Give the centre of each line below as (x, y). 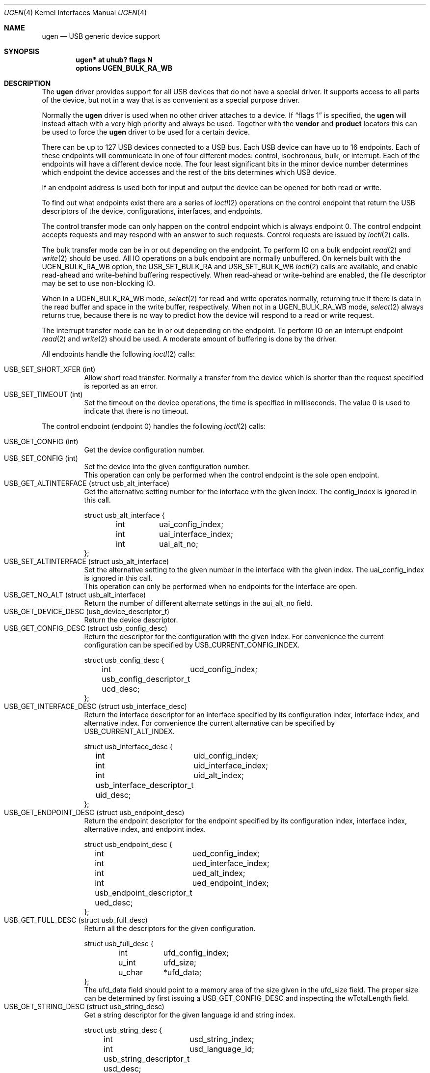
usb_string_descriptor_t (147, 1059)
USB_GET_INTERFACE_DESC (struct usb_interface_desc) (95, 706)
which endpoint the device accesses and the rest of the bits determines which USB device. (189, 172)
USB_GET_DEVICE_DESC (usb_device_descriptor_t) (87, 611)
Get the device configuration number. (145, 450)
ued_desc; (114, 903)
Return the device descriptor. (131, 620)
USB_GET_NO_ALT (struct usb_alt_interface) (75, 595)
